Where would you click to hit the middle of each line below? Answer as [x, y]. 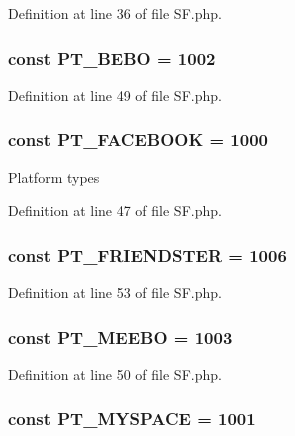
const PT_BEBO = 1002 [112, 57]
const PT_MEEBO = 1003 [120, 336]
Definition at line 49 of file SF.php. [115, 94]
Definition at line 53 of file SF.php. [115, 292]
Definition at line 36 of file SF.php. [115, 13]
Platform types [54, 176]
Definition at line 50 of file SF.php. [115, 373]
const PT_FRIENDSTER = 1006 [147, 254]
